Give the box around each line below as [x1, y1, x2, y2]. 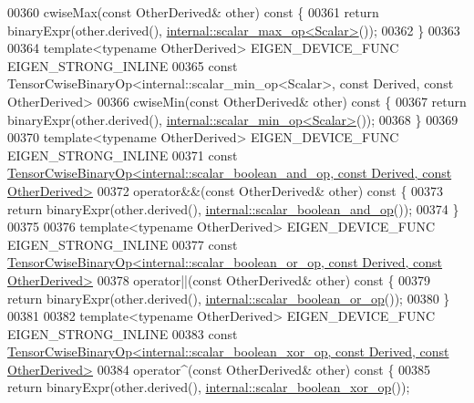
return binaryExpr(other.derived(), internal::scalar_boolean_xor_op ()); [7, 377, 410, 397]
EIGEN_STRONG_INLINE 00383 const [7, 324, 238, 343]
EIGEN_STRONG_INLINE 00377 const [7, 234, 238, 253]
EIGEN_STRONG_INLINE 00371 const [7, 145, 238, 164]
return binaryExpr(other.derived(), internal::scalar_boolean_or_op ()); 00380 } [7, 288, 450, 307]
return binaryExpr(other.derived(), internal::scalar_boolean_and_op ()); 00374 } [7, 199, 459, 218]
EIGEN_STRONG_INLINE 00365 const [7, 56, 238, 75]
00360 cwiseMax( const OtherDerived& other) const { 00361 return [7, 3, 379, 21]
